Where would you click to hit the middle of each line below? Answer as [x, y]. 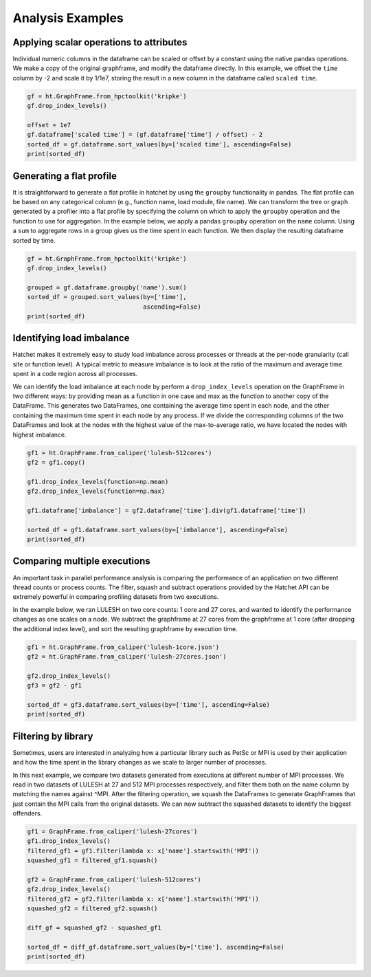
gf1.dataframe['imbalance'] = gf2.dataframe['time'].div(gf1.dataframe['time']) [167, 510]
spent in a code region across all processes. [75, 374]
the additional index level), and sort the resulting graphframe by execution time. [125, 628]
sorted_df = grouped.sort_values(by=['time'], [107, 297]
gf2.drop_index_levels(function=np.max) [96, 491]
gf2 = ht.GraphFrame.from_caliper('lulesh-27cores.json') [127, 656]
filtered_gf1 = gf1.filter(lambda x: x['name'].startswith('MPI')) [143, 850]
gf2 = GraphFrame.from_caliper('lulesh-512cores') [114, 880]
